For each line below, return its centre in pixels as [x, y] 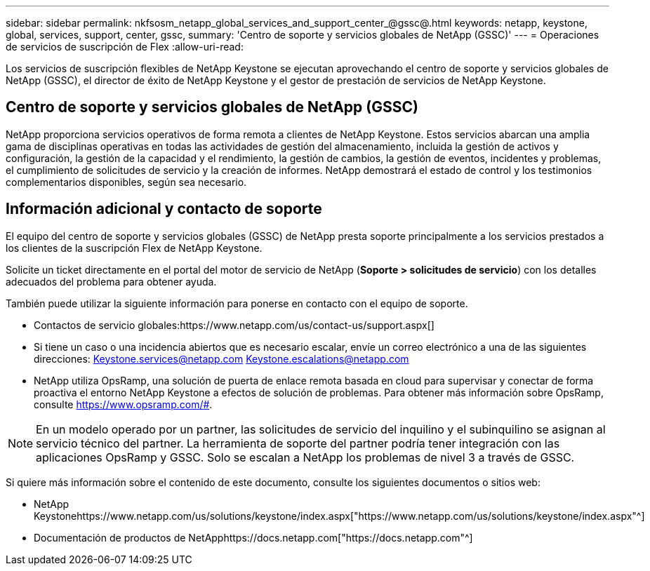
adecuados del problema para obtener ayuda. [111, 281]
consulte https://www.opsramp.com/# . [123, 404]
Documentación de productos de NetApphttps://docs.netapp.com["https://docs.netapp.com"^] [253, 537]
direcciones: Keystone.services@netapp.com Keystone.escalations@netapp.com [221, 358]
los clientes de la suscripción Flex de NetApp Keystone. [134, 248]
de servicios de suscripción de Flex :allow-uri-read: [125, 47]
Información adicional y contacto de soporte [164, 209]
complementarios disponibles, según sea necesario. [126, 182]
